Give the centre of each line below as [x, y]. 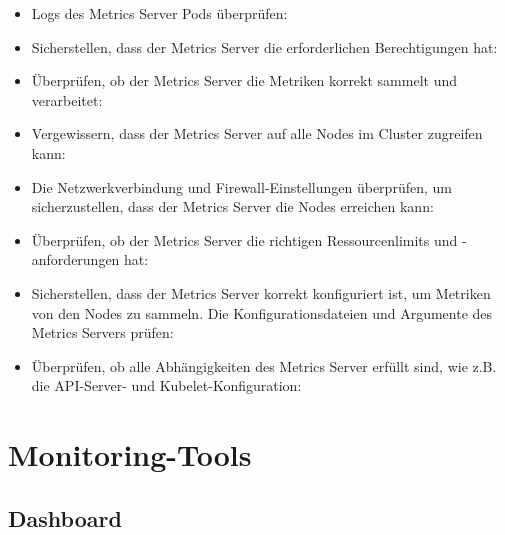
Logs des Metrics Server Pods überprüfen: [159, 13]
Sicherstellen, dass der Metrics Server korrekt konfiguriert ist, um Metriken [261, 292]
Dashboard [65, 517]
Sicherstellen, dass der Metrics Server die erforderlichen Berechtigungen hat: [264, 46]
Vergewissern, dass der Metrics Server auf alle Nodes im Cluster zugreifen [257, 133]
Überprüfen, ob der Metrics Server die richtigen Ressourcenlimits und [244, 239]
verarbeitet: [67, 99]
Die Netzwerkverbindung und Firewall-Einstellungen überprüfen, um [241, 186]
